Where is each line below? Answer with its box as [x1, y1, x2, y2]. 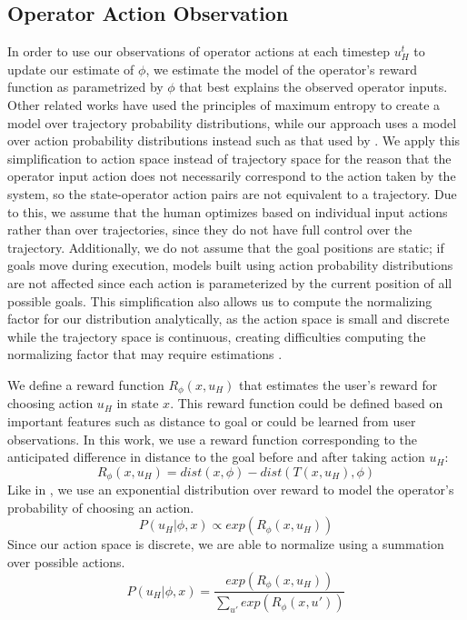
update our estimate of [7, 59, 134, 78]
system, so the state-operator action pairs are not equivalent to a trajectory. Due [7, 184, 457, 203]
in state [116, 394, 159, 413]
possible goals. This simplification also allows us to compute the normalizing [7, 291, 432, 310]
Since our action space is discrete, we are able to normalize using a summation [7, 535, 444, 554]
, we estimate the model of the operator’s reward [145, 59, 417, 78]
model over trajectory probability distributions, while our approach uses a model [7, 113, 457, 132]
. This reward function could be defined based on [170, 394, 443, 413]
